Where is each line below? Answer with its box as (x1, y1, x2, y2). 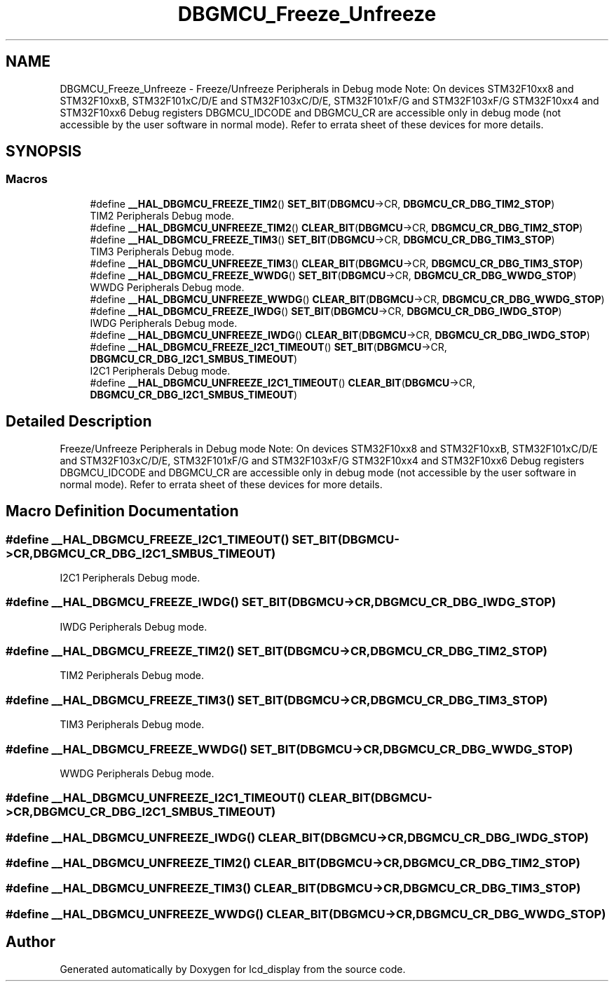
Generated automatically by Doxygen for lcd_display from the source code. (60, 962, 406, 975)
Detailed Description (6, 412, 152, 431)
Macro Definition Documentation (6, 502, 239, 521)
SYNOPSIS (6, 142, 82, 161)
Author (6, 933, 55, 951)
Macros (6, 172, 48, 187)
